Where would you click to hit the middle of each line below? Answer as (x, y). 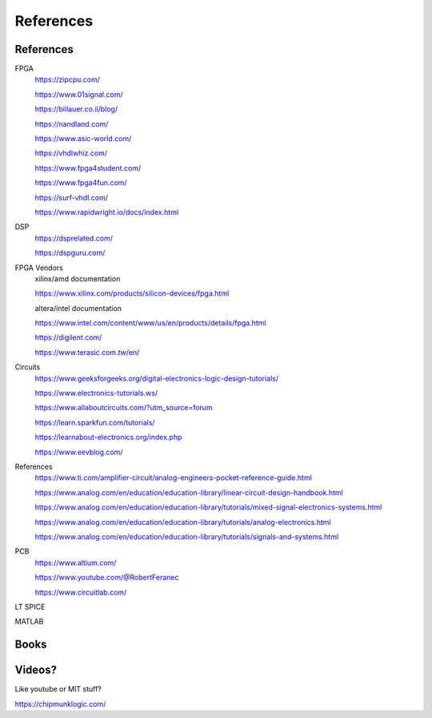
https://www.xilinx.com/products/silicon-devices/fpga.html (132, 293)
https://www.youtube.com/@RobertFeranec (107, 578)
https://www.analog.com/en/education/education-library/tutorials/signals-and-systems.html (187, 536)
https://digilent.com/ (68, 337)
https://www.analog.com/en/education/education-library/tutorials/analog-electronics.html (183, 522)
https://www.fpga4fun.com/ (81, 183)
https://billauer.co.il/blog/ (76, 109)
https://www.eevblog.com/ (79, 452)
